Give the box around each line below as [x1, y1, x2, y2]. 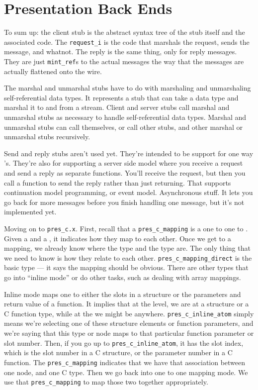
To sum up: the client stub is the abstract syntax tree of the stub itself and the [4, 27, 245, 37]
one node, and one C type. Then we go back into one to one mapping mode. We [4, 367, 248, 377]
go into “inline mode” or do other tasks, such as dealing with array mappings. [4, 272, 241, 283]
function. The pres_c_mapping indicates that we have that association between [4, 357, 246, 367]
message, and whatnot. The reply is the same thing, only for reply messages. [4, 46, 237, 57]
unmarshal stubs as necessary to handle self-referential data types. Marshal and [4, 112, 247, 122]
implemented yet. [4, 206, 57, 217]
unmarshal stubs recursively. [4, 131, 90, 142]
